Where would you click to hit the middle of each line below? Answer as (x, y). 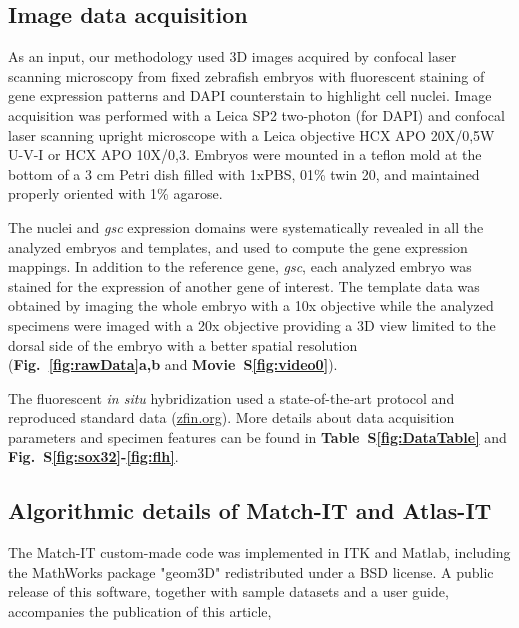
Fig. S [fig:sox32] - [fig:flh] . (93, 456)
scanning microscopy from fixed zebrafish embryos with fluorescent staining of (246, 75)
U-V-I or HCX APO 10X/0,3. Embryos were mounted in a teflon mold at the (245, 154)
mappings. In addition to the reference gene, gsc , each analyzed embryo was (240, 266)
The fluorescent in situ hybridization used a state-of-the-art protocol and (231, 397)
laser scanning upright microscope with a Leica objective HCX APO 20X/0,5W (251, 134)
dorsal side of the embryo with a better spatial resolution (183, 344)
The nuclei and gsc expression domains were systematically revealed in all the (246, 226)
